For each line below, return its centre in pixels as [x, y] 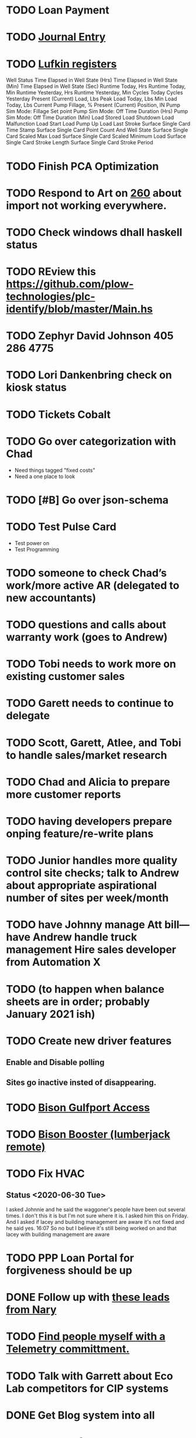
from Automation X [54, 962]
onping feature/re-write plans [80, 834]
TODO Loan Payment [58, 10]
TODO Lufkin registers [61, 64]
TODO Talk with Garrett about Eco [90, 1376]
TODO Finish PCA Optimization [82, 166]
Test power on [32, 543]
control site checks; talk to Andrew [93, 873]
